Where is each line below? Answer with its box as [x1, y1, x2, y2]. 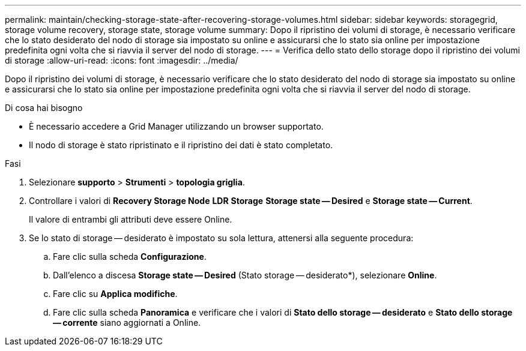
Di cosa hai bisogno [5, 103, 83, 113]
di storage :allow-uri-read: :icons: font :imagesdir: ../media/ [5, 55, 238, 65]
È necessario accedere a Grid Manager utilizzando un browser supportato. [29, 121, 324, 131]
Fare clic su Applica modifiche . [53, 289, 178, 299]
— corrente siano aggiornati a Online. [53, 317, 201, 328]
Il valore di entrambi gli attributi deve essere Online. [29, 214, 232, 224]
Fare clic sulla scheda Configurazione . [53, 251, 207, 262]
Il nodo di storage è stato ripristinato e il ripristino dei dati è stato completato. [29, 140, 333, 150]
